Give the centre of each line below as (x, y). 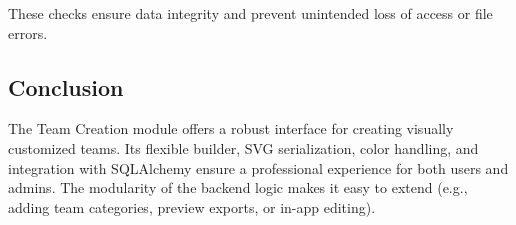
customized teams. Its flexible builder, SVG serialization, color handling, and (243, 147)
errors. (28, 32)
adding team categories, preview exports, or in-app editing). (192, 206)
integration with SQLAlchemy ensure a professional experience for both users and (258, 167)
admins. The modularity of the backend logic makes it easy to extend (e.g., (238, 187)
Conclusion (66, 86)
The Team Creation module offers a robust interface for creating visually (231, 128)
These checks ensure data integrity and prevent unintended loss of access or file (250, 13)
